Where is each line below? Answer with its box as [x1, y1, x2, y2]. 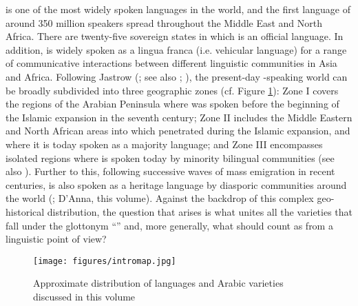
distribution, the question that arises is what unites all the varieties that [47, 204, 353, 218]
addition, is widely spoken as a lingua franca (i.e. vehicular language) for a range [6, 42, 347, 57]
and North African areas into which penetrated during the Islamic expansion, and [6, 123, 350, 138]
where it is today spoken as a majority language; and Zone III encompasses [6, 136, 323, 151]
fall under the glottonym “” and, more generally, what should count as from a [6, 218, 333, 232]
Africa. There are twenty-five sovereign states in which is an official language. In [6, 29, 344, 43]
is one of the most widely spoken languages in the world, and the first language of [6, 2, 350, 16]
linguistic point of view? [6, 232, 107, 246]
